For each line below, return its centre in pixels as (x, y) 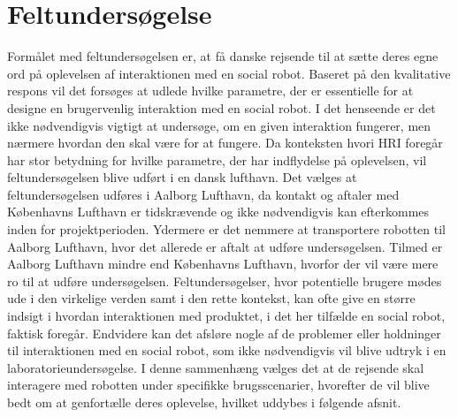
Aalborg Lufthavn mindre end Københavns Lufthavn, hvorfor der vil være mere (223, 264)
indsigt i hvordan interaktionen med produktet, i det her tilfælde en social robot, (226, 316)
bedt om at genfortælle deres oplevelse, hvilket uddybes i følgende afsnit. (204, 402)
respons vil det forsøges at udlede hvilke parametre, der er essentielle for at (210, 91)
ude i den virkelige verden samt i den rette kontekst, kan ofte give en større (211, 298)
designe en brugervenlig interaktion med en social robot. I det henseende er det (221, 107)
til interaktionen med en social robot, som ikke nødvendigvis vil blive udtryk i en (227, 350)
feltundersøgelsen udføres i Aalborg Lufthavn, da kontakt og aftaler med (203, 194)
